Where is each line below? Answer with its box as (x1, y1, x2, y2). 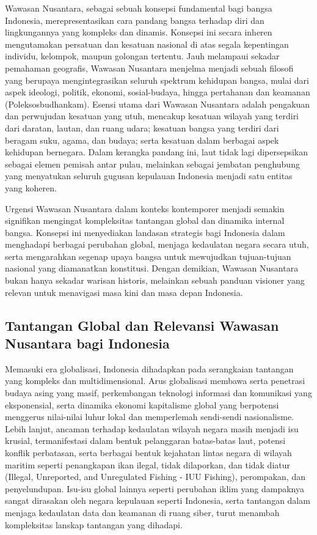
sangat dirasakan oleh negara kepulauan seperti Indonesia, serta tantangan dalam (5, 494, 310, 507)
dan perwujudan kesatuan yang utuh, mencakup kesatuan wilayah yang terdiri (5, 109, 299, 122)
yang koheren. (5, 181, 57, 194)
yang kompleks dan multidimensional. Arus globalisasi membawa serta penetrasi (5, 374, 305, 387)
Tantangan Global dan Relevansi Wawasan (5, 315, 279, 334)
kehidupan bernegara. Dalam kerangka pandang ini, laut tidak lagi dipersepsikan (5, 146, 308, 158)
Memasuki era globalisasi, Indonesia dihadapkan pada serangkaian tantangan (5, 362, 294, 375)
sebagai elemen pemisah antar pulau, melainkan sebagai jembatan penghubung (5, 157, 300, 170)
